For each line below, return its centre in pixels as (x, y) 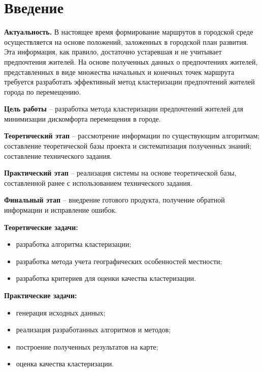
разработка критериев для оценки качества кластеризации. (106, 278)
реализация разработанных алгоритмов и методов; (93, 330)
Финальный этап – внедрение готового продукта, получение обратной (114, 200)
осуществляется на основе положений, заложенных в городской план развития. (126, 41)
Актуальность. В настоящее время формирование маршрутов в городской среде (129, 32)
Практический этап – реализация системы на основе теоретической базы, (120, 173)
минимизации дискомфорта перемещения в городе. (83, 118)
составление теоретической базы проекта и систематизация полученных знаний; (128, 146)
